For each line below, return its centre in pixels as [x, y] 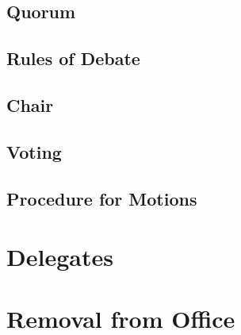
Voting [34, 151]
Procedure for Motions [102, 198]
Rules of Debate [73, 58]
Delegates [60, 257]
